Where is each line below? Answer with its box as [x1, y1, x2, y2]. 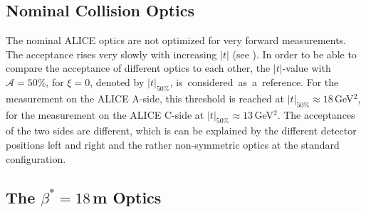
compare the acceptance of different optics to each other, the [6, 60, 271, 75]
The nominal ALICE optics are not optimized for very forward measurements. [6, 33, 347, 48]
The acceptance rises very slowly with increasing [6, 46, 217, 61]
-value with [282, 60, 331, 75]
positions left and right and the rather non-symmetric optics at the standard [6, 137, 340, 152]
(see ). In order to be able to [232, 46, 357, 61]
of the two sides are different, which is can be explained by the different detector [6, 123, 357, 138]
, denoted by [90, 74, 145, 89]
